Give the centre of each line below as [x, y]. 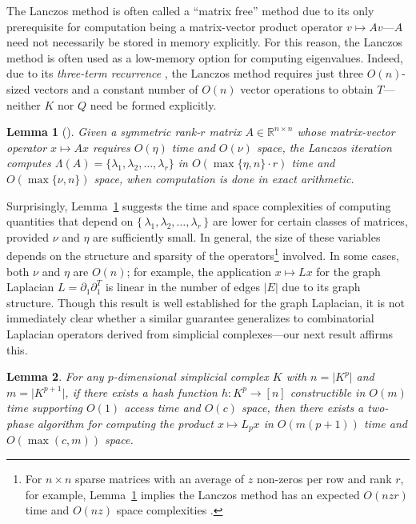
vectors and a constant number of [116, 88]
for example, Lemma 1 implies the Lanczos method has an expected [192, 494]
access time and [162, 408]
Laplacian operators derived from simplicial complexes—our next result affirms [200, 333]
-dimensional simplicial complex [191, 376]
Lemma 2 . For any [55, 376]
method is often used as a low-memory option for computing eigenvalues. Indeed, [205, 57]
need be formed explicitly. [153, 104]
